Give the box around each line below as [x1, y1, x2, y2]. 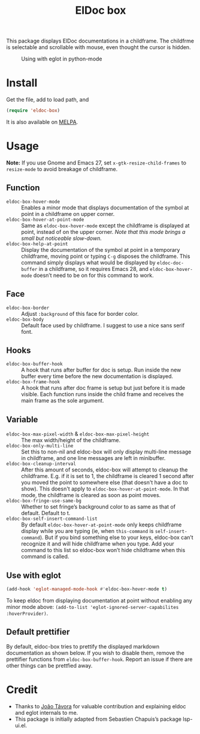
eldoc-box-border [6, 304, 50, 311]
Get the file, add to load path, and [6, 96, 89, 103]
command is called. [21, 553, 69, 560]
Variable [6, 414, 38, 425]
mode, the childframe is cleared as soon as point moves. [21, 492, 161, 499]
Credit [6, 683, 38, 696]
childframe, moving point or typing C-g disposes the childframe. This [21, 252, 190, 260]
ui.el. [14, 721, 28, 729]
